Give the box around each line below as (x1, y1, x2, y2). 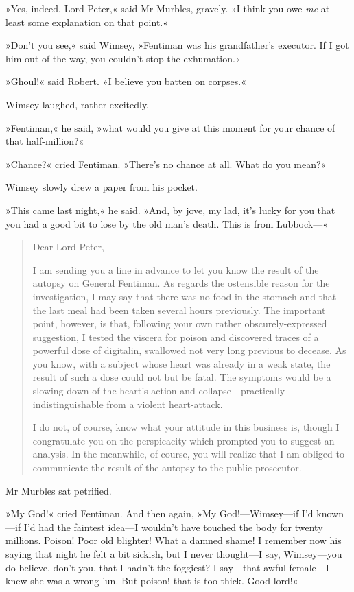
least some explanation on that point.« (5, 14, 169, 29)
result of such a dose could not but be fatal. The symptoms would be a (32, 370, 331, 384)
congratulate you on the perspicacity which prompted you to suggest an (32, 433, 335, 447)
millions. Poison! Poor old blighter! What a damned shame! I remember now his (5, 533, 342, 547)
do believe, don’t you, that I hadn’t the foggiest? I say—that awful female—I (5, 560, 329, 574)
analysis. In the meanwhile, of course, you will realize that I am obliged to (32, 447, 344, 461)
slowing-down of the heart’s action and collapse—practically (32, 383, 285, 398)
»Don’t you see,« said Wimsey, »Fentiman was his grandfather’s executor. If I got (5, 38, 349, 52)
